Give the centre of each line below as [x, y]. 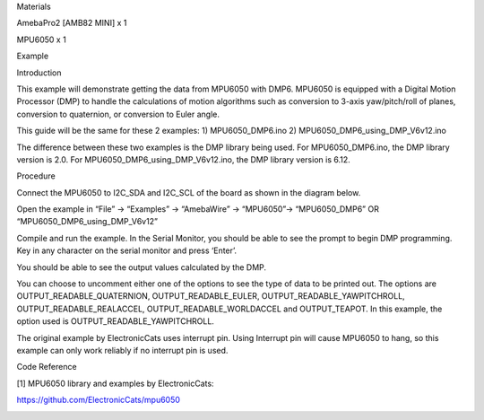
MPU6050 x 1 [41, 39]
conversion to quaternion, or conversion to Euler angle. [118, 114]
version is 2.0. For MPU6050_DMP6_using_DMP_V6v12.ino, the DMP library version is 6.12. [184, 159]
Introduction [39, 73]
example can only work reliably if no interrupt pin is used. [122, 350]
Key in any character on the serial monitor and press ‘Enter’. [127, 250]
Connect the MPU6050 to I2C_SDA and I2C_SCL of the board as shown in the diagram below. [189, 192]
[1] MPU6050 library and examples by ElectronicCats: [115, 383]
